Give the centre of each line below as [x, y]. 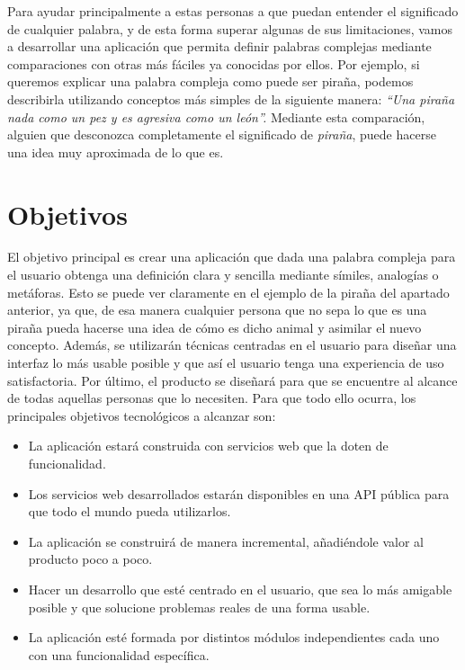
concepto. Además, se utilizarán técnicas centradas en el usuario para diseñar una [232, 345]
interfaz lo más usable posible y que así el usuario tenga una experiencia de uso [226, 363]
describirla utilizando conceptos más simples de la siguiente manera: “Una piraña [231, 98]
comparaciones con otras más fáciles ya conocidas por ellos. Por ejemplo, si [214, 63]
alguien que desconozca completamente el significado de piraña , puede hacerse [222, 134]
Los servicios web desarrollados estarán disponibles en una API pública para [239, 493]
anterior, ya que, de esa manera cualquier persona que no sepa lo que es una [217, 310]
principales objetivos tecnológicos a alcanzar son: [142, 415]
